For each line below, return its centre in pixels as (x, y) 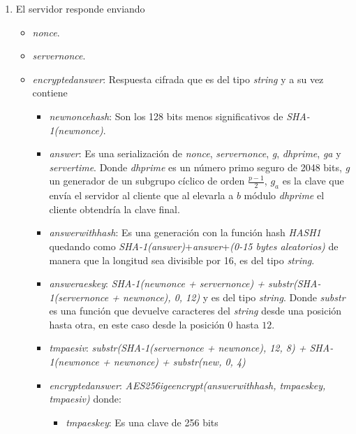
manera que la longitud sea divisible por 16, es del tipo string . (182, 260)
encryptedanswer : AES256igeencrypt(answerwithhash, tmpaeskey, (187, 385)
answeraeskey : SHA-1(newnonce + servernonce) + (157, 283)
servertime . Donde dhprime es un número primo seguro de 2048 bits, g (199, 167)
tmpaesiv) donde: (85, 399)
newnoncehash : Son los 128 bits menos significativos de (166, 116)
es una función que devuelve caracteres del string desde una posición (195, 311)
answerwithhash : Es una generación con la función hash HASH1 (185, 232)
